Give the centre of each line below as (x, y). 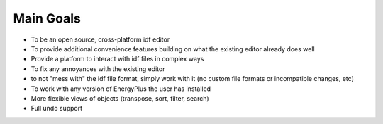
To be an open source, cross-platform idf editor (100, 39)
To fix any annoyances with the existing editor (98, 69)
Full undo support (57, 108)
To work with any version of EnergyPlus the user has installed (121, 89)
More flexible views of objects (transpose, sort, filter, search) (120, 98)
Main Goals (47, 18)
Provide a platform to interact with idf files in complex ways (117, 59)
